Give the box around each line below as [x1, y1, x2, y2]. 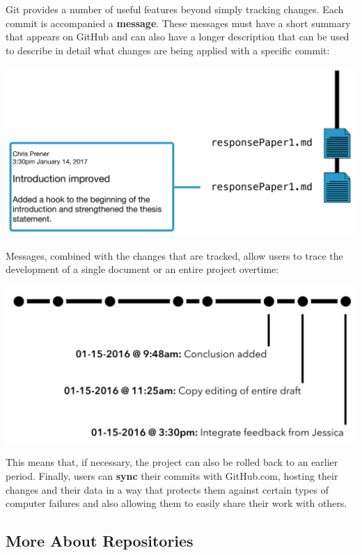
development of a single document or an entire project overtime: [6, 262, 279, 276]
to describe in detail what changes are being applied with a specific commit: [6, 42, 330, 57]
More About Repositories [6, 530, 194, 552]
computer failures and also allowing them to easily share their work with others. [6, 496, 347, 510]
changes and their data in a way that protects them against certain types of [6, 482, 329, 497]
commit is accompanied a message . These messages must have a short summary [6, 15, 351, 30]
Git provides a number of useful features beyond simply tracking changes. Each [6, 2, 344, 16]
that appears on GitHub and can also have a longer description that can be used [6, 29, 349, 44]
